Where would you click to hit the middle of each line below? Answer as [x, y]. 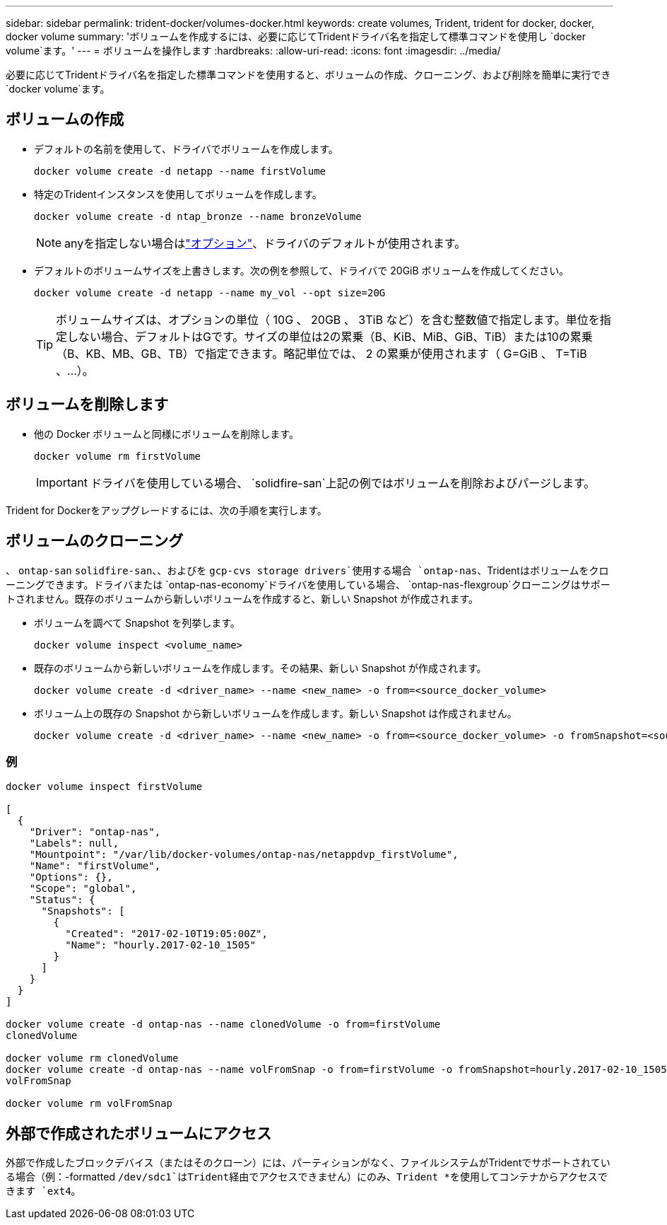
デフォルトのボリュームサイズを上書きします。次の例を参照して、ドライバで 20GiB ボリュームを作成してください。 [302, 270]
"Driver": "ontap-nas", [95, 832]
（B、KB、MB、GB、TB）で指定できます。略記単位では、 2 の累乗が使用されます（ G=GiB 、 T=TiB [321, 353]
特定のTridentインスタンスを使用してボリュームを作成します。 [178, 194]
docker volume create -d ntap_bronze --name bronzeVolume [198, 216]
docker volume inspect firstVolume [104, 787]
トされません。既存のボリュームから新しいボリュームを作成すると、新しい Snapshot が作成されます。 [242, 598]
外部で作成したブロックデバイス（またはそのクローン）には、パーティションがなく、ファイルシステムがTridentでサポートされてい [308, 1163]
